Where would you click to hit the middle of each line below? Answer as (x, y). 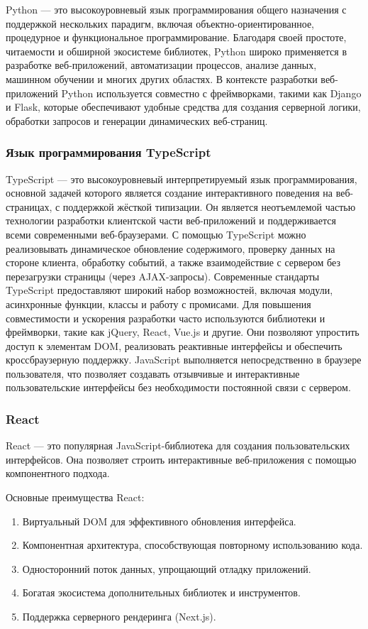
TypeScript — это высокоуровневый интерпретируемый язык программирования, (182, 179)
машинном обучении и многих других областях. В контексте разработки (162, 78)
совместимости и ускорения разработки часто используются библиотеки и (166, 318)
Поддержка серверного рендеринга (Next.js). (119, 617)
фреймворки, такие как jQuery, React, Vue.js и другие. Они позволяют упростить (183, 332)
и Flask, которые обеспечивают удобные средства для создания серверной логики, (183, 107)
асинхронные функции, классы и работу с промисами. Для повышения (158, 303)
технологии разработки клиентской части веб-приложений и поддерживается (171, 220)
